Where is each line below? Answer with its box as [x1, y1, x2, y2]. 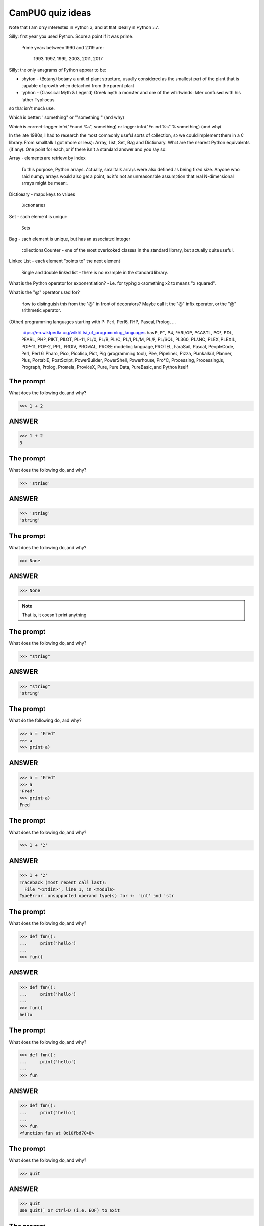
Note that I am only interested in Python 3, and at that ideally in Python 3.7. [9, 25, 159, 30]
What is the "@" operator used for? [9, 289, 80, 295]
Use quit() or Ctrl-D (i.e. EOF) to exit [19, 1208, 120, 1213]
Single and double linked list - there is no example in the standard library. [21, 269, 168, 275]
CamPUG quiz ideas [9, 7, 91, 18]
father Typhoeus [21, 96, 55, 102]
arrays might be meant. [21, 180, 68, 186]
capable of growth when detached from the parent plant [21, 82, 134, 88]
